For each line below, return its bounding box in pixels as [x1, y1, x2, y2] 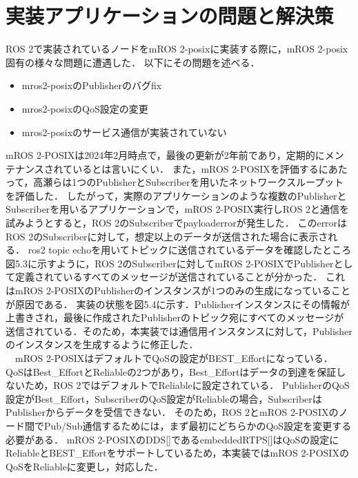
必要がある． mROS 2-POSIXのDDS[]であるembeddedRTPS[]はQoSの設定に [6, 432, 339, 446]
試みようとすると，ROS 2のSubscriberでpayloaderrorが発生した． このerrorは [6, 216, 348, 230]
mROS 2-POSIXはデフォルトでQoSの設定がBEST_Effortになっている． [14, 351, 333, 365]
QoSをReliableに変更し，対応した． [6, 459, 163, 473]
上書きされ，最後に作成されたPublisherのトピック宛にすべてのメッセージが [6, 310, 344, 325]
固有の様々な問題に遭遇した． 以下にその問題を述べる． [6, 55, 260, 69]
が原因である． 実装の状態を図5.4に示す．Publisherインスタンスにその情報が [6, 296, 350, 311]
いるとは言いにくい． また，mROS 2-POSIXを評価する [72, 161, 319, 175]
